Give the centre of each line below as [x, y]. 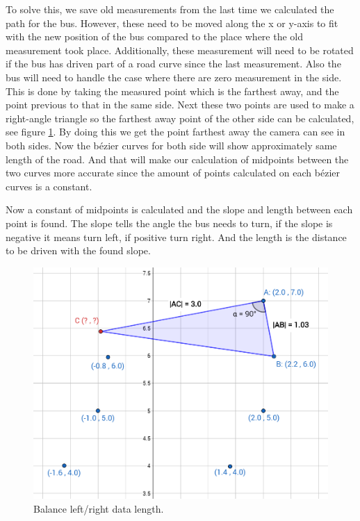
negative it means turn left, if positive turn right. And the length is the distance [176, 237]
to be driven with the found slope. [78, 250]
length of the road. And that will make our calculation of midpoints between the [177, 159]
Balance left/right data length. [99, 508]
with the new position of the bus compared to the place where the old [154, 36]
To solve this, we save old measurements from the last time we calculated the [170, 9]
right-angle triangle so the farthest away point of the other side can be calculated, [180, 118]
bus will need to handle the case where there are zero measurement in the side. [174, 77]
